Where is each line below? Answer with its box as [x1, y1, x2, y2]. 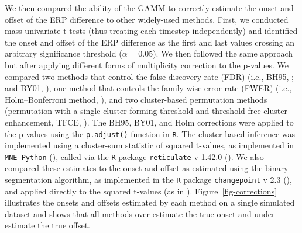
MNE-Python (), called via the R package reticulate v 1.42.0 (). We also [5, 150, 264, 162]
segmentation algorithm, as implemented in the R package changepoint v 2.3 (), [5, 173, 292, 186]
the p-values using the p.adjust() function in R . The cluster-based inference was [5, 127, 296, 140]
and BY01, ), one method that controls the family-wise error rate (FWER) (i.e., [5, 82, 292, 94]
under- [254, 207, 278, 220]
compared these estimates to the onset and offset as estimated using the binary [5, 162, 289, 174]
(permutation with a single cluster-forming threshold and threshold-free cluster [5, 105, 287, 117]
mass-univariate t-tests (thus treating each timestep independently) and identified [5, 25, 298, 37]
